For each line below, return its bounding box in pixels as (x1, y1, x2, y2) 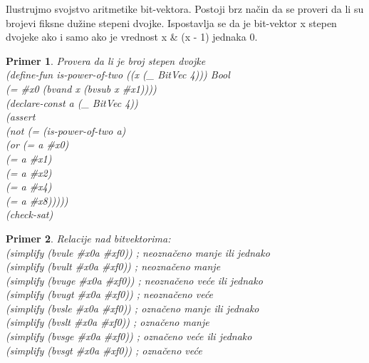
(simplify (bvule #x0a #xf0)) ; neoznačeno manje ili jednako (6, 245, 270, 260)
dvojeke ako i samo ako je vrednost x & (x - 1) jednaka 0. (6, 29, 258, 44)
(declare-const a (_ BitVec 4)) (6, 95, 138, 110)
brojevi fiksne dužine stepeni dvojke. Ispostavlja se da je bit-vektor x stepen (6, 15, 337, 30)
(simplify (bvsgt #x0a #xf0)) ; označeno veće (6, 342, 202, 357)
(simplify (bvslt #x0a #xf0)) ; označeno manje (6, 315, 209, 329)
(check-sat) (6, 207, 53, 222)
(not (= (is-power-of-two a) (6, 123, 126, 138)
